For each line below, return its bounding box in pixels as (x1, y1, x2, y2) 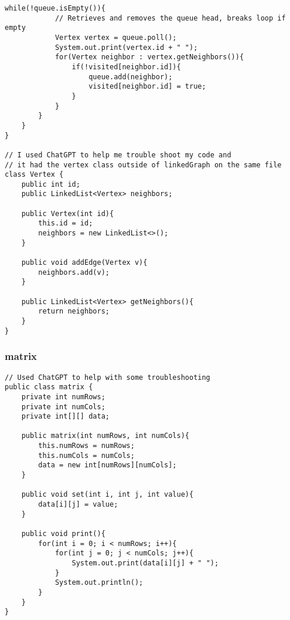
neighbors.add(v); (38, 268, 110, 277)
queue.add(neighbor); (88, 72, 173, 81)
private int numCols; (21, 402, 105, 411)
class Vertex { (5, 170, 64, 179)
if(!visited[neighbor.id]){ (71, 62, 181, 71)
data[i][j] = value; (38, 500, 118, 509)
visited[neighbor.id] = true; (88, 82, 206, 91)
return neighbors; (38, 307, 110, 316)
